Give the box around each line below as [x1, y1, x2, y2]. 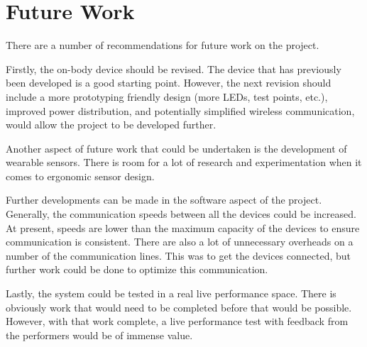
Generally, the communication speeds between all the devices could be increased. [6, 206, 356, 221]
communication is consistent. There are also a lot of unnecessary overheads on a [6, 234, 354, 249]
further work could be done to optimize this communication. [6, 262, 268, 277]
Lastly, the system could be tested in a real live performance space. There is [6, 286, 336, 301]
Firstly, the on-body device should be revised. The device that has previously [6, 61, 341, 76]
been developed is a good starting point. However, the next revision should [6, 75, 332, 90]
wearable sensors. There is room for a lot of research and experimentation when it [6, 155, 362, 170]
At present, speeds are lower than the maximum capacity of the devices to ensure [6, 220, 360, 235]
